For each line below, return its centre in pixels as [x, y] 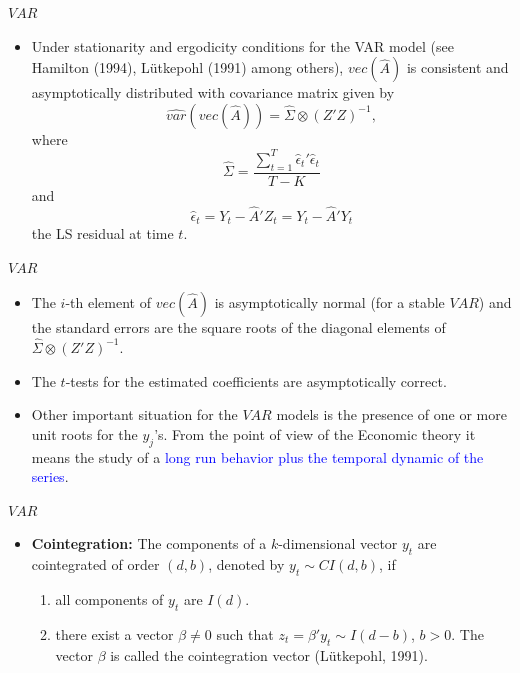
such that [245, 633]
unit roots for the [84, 433]
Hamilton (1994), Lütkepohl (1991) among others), [187, 67]
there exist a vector [114, 633]
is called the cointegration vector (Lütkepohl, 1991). [269, 654]
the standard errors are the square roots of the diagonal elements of [238, 327]
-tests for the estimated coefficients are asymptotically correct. [256, 380]
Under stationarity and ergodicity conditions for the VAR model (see [242, 45]
